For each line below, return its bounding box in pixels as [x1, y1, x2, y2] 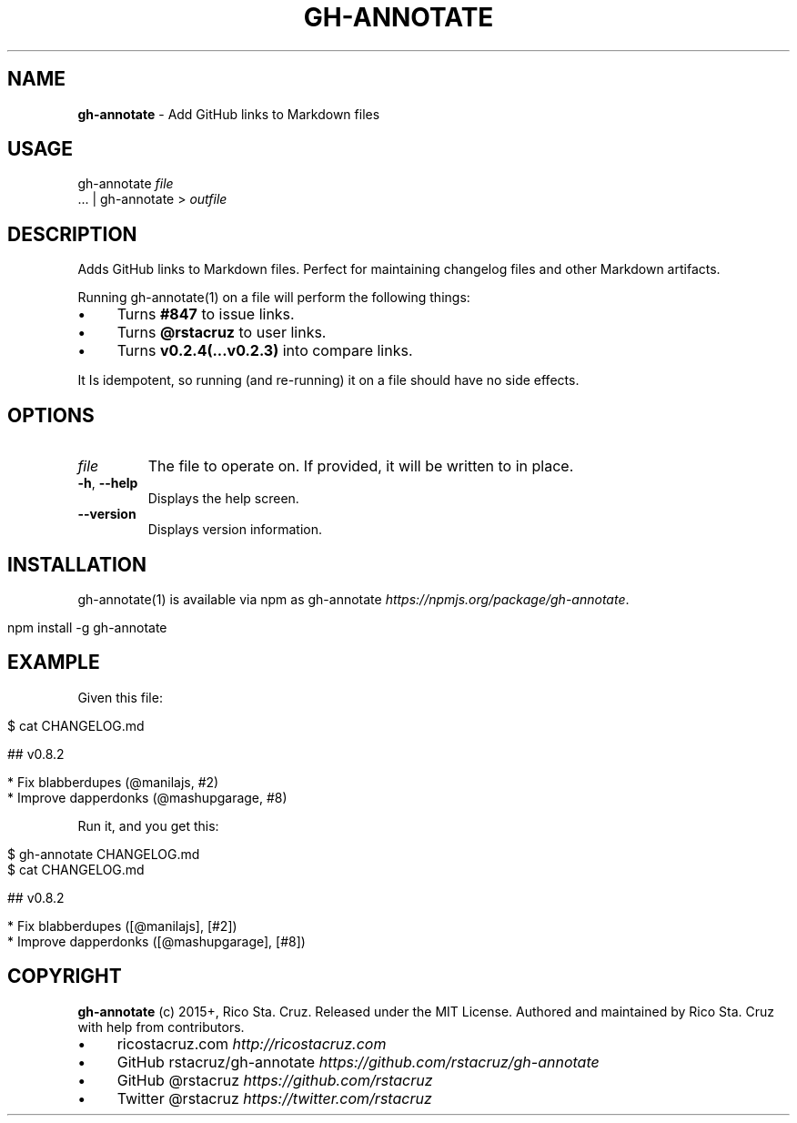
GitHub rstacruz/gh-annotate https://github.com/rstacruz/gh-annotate [116, 1052, 600, 1071]
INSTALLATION [7, 552, 146, 576]
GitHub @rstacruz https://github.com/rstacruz [116, 1070, 433, 1089]
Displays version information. [147, 521, 323, 538]
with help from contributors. [77, 1018, 245, 1035]
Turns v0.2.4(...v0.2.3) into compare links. [116, 341, 413, 360]
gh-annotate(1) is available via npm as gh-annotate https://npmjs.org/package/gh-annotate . [77, 591, 630, 607]
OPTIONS [7, 403, 95, 427]
